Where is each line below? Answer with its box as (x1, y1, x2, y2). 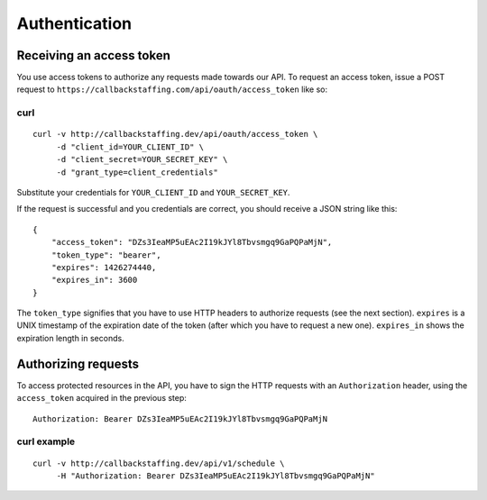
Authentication (16, 14, 133, 33)
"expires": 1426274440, (51, 262, 157, 272)
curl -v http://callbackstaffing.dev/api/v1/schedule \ (32, 458, 285, 468)
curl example (16, 435, 76, 448)
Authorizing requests (16, 356, 140, 371)
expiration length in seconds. (16, 332, 125, 343)
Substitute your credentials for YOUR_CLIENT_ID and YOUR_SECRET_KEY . (16, 186, 290, 197)
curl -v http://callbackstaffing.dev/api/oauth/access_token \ (32, 129, 318, 140)
